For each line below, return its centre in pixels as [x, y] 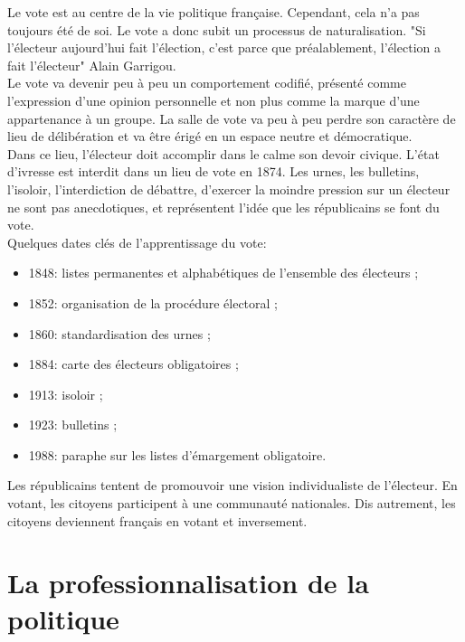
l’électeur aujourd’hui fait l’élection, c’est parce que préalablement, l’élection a [224, 47]
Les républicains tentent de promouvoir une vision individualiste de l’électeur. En [232, 485]
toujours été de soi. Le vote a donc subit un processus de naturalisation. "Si [217, 29]
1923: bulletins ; [73, 425]
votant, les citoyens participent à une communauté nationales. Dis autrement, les [232, 503]
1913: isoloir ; [66, 394]
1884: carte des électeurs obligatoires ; [133, 364]
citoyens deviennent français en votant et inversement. [157, 520]
